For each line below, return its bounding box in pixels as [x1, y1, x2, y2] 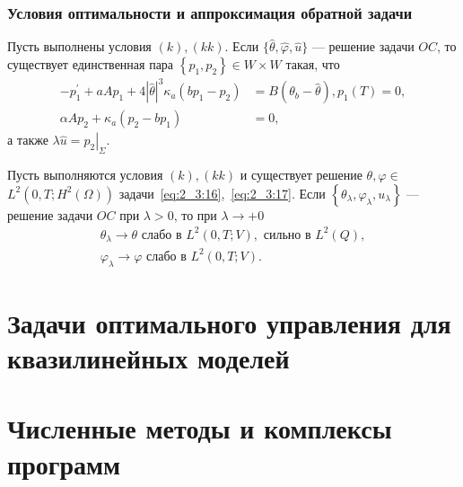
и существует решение [240, 165, 363, 184]
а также [7, 130, 48, 149]
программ [7, 445, 121, 482]
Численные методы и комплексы [7, 410, 392, 447]
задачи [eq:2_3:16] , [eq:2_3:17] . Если [118, 183, 326, 202]
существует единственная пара [7, 54, 174, 73]
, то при [173, 205, 217, 224]
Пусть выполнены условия [7, 37, 152, 56]
